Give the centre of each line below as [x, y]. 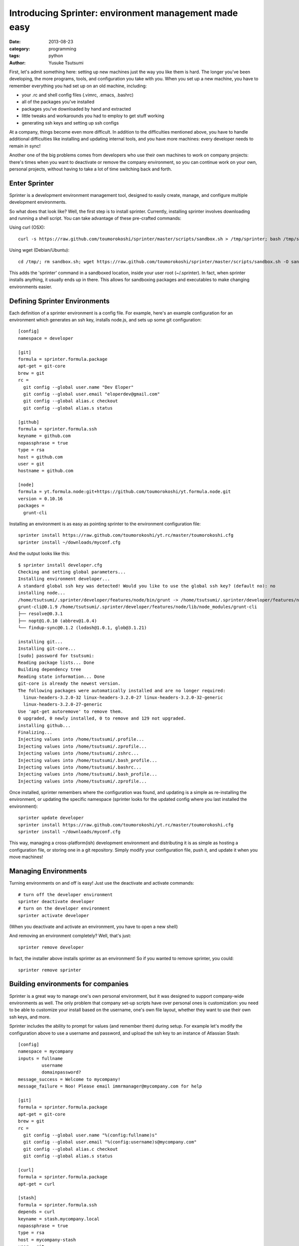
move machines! [26, 857]
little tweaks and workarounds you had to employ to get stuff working [93, 116]
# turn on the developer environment [64, 909]
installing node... [42, 593]
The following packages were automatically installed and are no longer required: [122, 691]
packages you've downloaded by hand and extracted [76, 109]
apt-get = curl [37, 1184]
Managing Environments [48, 871]
